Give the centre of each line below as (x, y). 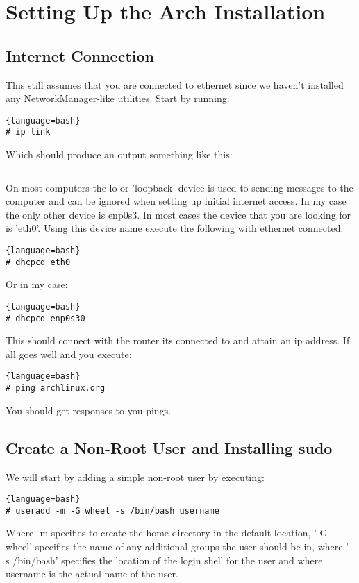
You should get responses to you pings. (89, 410)
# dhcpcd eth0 (38, 262)
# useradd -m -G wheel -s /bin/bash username (112, 510)
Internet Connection (80, 55)
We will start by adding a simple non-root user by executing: (135, 476)
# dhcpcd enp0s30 (45, 318)
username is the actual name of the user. (92, 574)
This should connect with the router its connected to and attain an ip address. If (178, 340)
